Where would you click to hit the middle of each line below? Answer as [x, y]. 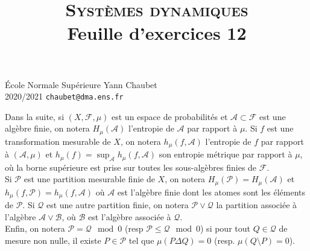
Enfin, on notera [35, 228]
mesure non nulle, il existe [53, 240]
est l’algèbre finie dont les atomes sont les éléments [211, 192]
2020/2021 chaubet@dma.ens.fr [64, 96]
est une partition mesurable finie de [89, 179]
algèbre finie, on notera [47, 128]
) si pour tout [225, 228]
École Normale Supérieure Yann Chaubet [81, 84]
